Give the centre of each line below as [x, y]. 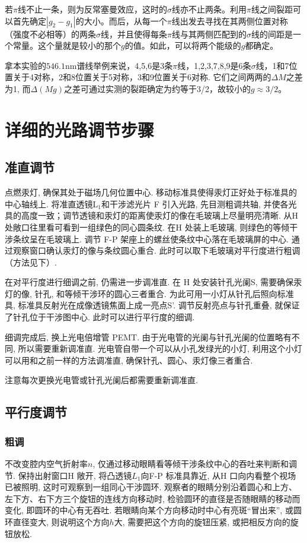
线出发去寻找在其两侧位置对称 [230, 20]
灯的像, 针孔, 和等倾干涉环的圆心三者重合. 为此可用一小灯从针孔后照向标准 [149, 293]
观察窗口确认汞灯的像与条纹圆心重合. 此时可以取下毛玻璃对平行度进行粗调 [156, 250]
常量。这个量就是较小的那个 [67, 45]
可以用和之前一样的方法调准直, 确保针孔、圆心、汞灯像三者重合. [129, 360]
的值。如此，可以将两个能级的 [183, 45]
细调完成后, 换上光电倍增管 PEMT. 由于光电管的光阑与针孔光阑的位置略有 [148, 337]
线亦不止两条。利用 [209, 9]
